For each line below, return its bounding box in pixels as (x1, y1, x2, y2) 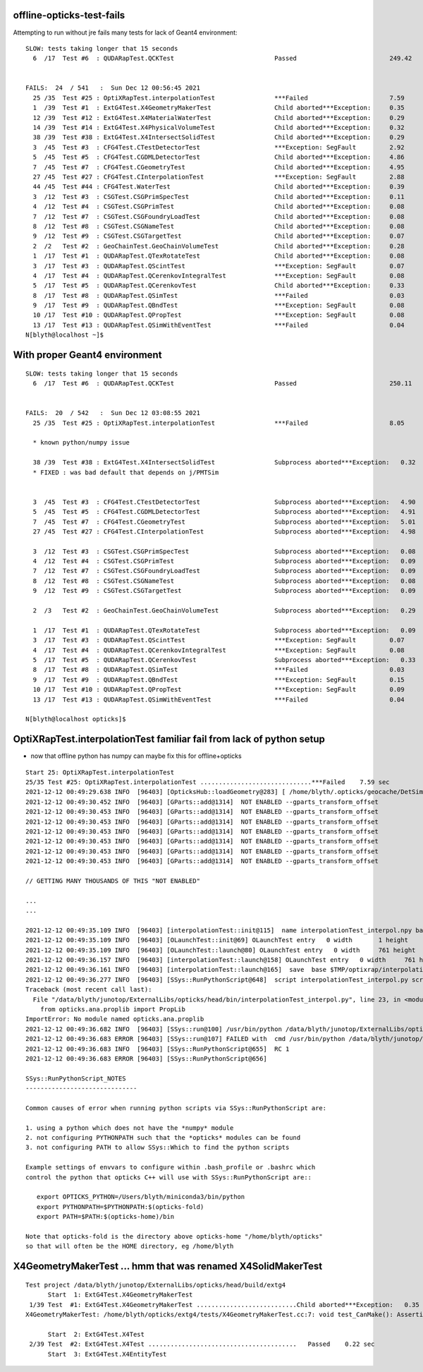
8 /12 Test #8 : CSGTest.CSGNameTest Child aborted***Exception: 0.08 (32, 222, 405, 230)
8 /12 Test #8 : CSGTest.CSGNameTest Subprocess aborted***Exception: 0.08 (32, 577, 416, 585)
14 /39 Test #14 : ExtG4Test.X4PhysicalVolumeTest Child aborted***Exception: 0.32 (32, 124, 405, 132)
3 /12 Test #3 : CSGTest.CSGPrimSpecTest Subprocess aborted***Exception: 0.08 (32, 547, 416, 555)
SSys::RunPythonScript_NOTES (25, 1074, 126, 1083)
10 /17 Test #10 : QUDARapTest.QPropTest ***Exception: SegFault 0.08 (32, 311, 405, 319)
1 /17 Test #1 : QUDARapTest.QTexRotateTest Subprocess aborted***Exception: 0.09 (32, 626, 416, 634)
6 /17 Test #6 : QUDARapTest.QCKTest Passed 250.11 (32, 380, 412, 387)
